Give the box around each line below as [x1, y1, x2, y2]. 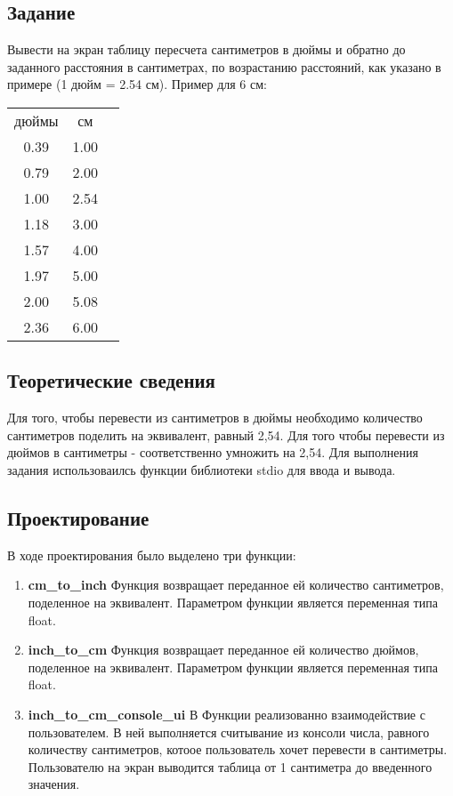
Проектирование [7, 503, 150, 531]
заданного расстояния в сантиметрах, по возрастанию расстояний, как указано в [7, 57, 441, 76]
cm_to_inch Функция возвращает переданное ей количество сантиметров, [28, 575, 444, 594]
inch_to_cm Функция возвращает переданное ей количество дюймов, [28, 640, 419, 659]
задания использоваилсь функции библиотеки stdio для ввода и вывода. [7, 460, 396, 478]
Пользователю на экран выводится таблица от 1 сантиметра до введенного [28, 757, 433, 776]
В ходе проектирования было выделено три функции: [7, 545, 296, 564]
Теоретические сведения [7, 366, 215, 394]
